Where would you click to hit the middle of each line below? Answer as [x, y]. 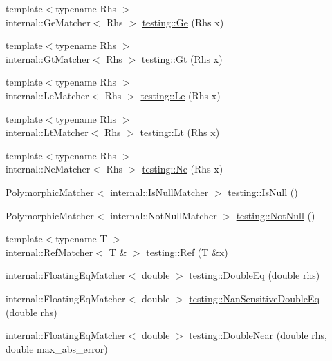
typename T [81, 238]
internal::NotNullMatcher [164, 215]
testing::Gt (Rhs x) [182, 58]
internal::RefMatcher [49, 252]
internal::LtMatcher [47, 132]
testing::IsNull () [263, 192]
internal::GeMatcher [48, 22]
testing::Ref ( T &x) [187, 252]
